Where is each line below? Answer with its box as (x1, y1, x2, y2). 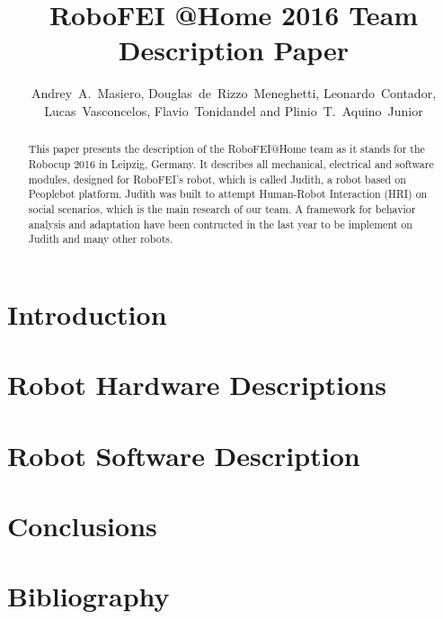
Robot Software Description (7, 436, 360, 473)
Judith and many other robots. (28, 231, 173, 247)
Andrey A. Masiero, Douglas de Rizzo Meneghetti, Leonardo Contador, (31, 84, 437, 103)
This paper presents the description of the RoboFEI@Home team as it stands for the (28, 141, 425, 157)
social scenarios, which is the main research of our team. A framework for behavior (28, 201, 416, 216)
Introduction (7, 295, 167, 332)
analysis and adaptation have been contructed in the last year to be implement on (28, 216, 412, 231)
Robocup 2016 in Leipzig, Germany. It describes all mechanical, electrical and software (28, 156, 434, 171)
